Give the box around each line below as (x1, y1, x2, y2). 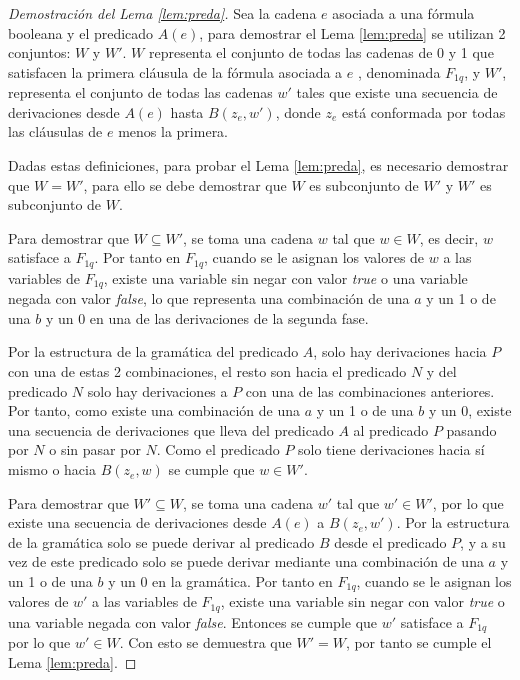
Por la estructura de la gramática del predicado (8, 341, 299, 362)
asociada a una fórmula (332, 3, 475, 23)
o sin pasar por (49, 439, 141, 460)
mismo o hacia (8, 459, 96, 480)
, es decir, (419, 227, 479, 248)
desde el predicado (334, 531, 447, 552)
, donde (275, 101, 321, 122)
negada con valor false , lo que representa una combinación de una (8, 288, 410, 309)
